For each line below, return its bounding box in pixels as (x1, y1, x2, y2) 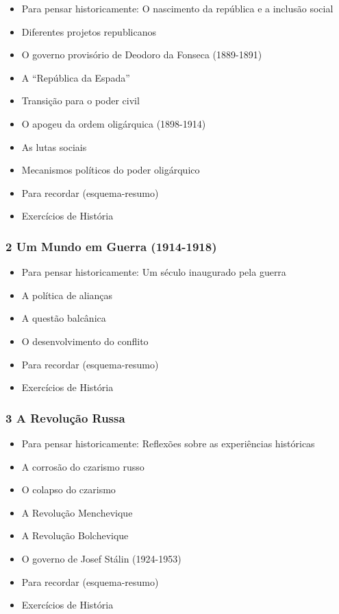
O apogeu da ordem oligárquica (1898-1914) (21, 116, 206, 130)
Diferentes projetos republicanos (21, 24, 156, 38)
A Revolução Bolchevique (21, 528, 129, 543)
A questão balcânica (21, 311, 106, 325)
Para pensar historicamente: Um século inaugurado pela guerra (21, 265, 286, 279)
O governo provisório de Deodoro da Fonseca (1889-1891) (21, 47, 262, 62)
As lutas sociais (21, 139, 87, 154)
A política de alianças (21, 287, 113, 302)
